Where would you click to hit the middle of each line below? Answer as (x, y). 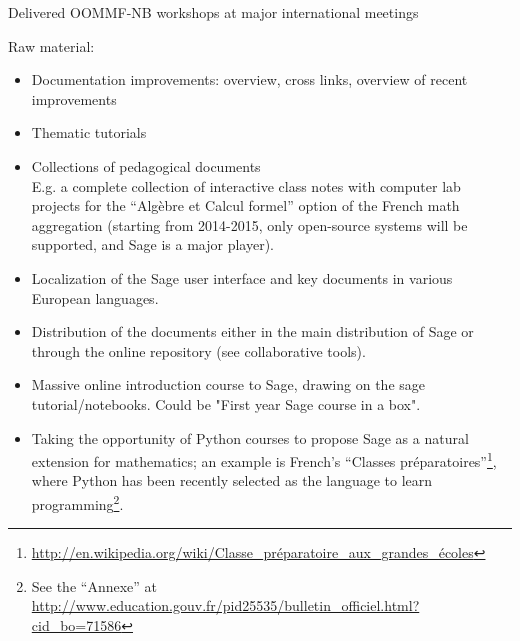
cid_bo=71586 (76, 624)
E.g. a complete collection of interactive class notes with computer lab (246, 185)
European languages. (95, 297)
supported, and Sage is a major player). (152, 244)
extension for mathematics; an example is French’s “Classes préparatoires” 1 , (264, 459)
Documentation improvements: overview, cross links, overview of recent (249, 79)
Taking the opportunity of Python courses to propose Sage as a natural (250, 437)
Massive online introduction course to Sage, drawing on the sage (228, 384)
